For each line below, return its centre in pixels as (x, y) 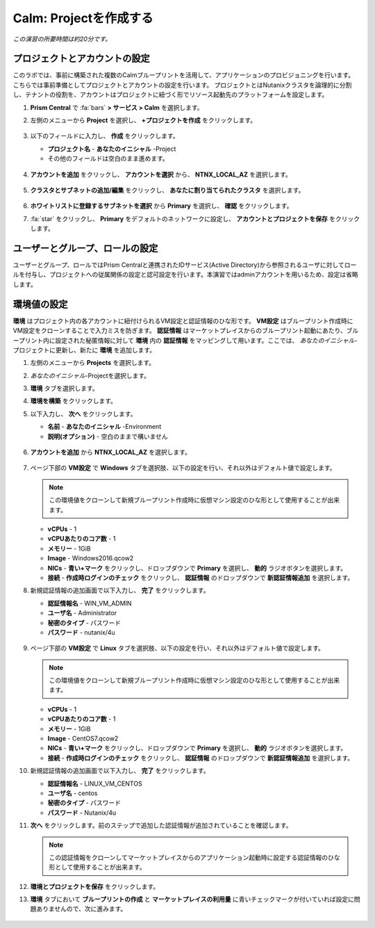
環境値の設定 (40, 304)
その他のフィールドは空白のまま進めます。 (108, 158)
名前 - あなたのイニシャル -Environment (105, 427)
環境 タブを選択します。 (64, 389)
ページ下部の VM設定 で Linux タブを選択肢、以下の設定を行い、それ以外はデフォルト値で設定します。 (177, 648)
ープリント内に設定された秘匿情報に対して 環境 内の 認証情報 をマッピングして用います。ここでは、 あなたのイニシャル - (185, 340)
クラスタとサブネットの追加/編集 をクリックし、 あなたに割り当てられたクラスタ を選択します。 (167, 190)
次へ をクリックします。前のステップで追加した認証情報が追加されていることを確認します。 (161, 825)
